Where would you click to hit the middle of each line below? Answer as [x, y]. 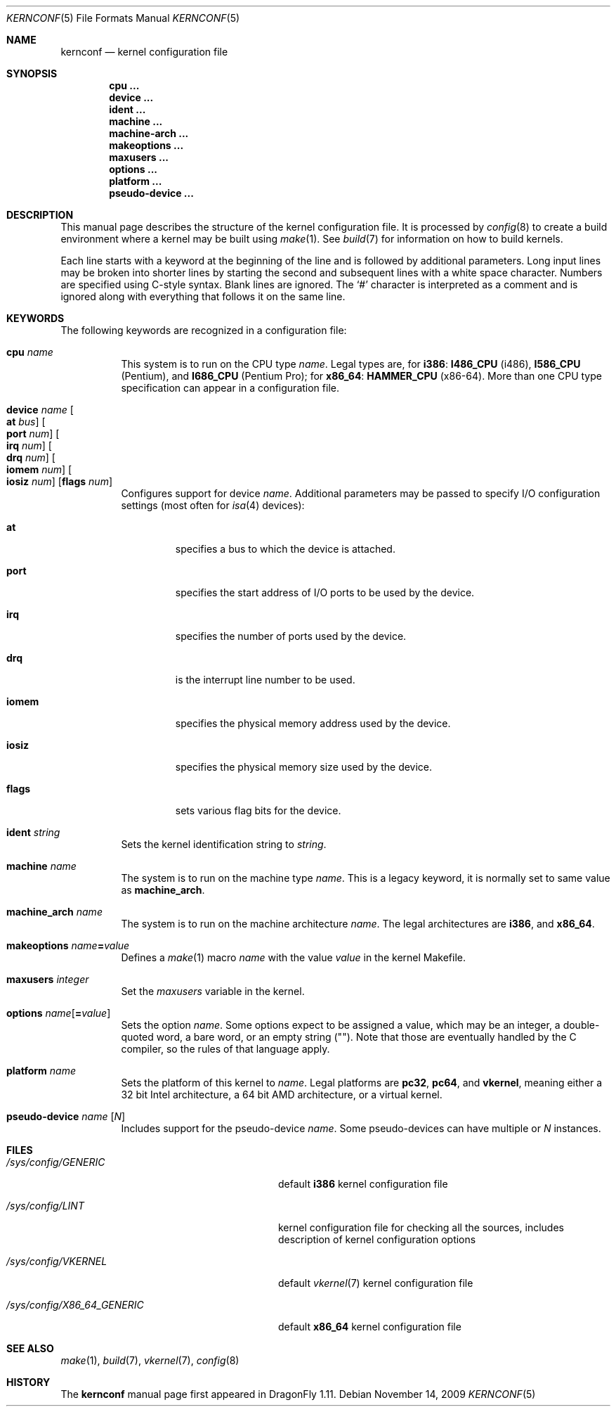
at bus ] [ [26, 422]
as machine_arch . [163, 890]
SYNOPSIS [32, 73]
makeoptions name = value [68, 945]
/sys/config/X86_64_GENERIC [75, 1305]
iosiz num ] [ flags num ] [60, 481]
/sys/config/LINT [45, 1206]
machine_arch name [54, 912]
